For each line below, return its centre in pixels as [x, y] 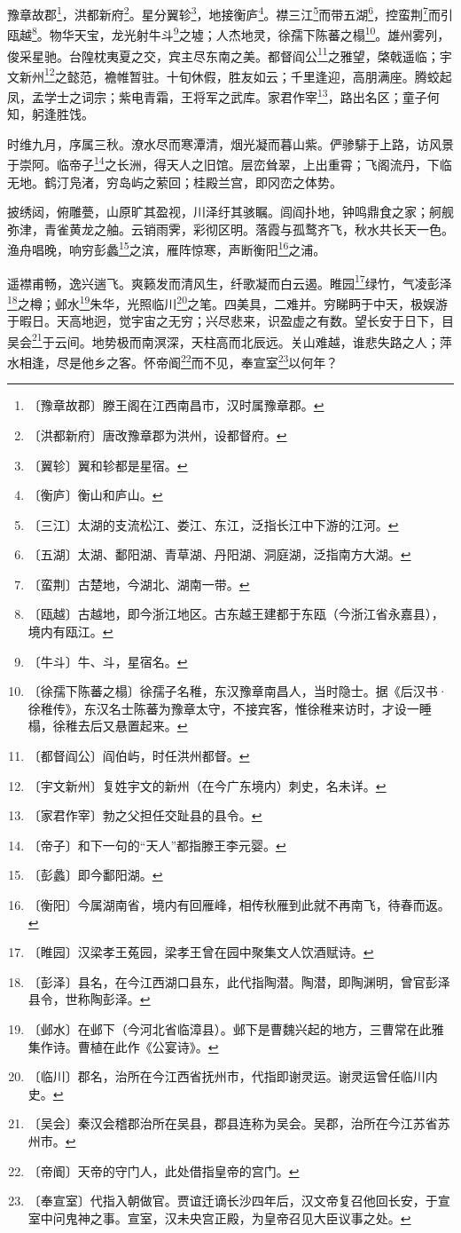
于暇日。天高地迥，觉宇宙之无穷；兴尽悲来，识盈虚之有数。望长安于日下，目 [230, 321]
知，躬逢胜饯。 [51, 114]
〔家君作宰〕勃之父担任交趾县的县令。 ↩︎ [145, 815]
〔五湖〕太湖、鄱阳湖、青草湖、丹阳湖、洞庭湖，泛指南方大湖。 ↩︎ [219, 554]
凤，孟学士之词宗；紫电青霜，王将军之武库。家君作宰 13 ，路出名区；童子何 [223, 95]
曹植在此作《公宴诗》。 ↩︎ [148, 1046]
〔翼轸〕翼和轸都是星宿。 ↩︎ [108, 465]
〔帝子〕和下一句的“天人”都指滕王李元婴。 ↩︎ [157, 845]
